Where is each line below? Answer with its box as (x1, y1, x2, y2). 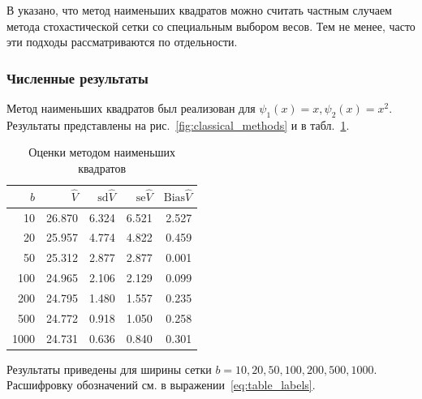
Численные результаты (6, 67, 149, 88)
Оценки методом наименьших (28, 144, 175, 161)
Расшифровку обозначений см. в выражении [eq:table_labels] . (6, 376, 316, 393)
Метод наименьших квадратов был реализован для (6, 100, 256, 116)
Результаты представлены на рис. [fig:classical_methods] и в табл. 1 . (6, 116, 350, 133)
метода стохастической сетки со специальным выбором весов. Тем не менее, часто (6, 17, 416, 34)
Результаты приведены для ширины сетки (6, 360, 212, 377)
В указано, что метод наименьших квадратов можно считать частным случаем (6, 2, 392, 18)
